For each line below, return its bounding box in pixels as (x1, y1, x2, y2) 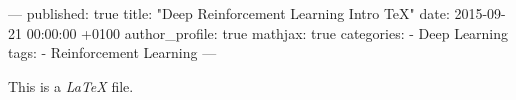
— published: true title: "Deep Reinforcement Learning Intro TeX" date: (8, 3, 450, 23)
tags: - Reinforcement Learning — (8, 42, 217, 63)
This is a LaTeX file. (8, 75, 134, 96)
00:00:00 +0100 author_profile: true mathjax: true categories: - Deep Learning (26, 22, 509, 43)
